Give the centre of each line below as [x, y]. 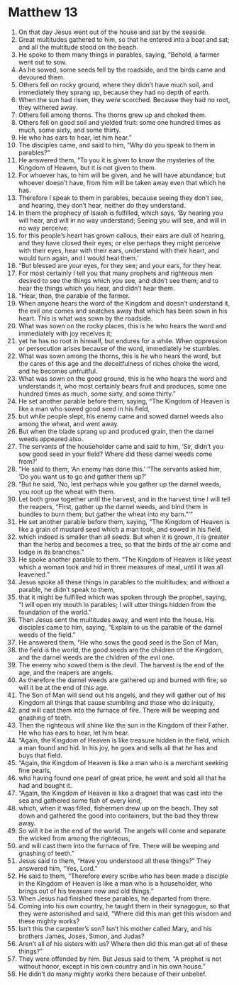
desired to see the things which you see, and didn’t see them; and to [118, 280]
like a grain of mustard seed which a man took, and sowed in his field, [120, 529]
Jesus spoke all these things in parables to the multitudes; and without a [124, 581]
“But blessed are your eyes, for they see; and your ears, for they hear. [120, 265]
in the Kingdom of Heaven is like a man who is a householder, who [115, 883]
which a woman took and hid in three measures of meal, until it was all [121, 567]
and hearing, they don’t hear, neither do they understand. [102, 205]
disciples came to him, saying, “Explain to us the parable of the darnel [120, 627]
